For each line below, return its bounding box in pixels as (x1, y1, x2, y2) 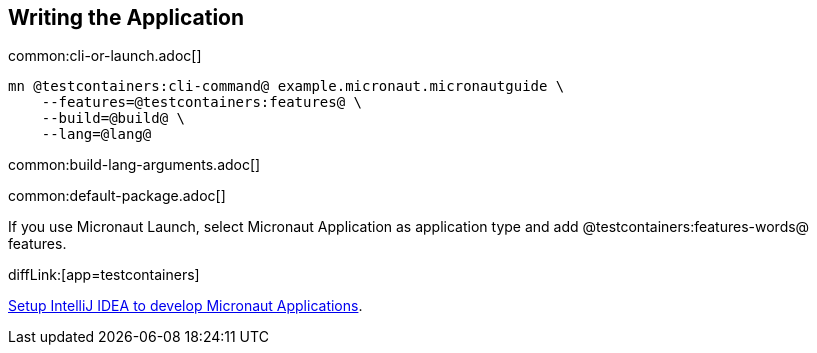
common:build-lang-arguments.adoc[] (8, 156, 261, 174)
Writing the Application (8, 5, 245, 30)
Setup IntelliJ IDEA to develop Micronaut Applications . (8, 297, 363, 315)
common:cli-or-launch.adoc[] (8, 47, 202, 65)
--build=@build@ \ (41, 110, 186, 127)
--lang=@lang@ (41, 126, 152, 143)
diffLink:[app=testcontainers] (8, 266, 200, 284)
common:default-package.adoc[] (8, 187, 226, 205)
